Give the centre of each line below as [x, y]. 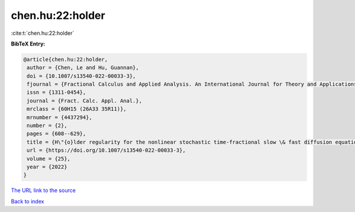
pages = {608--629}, [57, 134]
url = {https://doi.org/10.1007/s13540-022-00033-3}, [106, 150]
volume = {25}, [49, 159]
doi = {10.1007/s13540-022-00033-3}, [81, 76]
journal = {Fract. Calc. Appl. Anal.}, [84, 101]
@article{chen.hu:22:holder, [66, 59]
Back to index [28, 201]
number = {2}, [47, 126]
